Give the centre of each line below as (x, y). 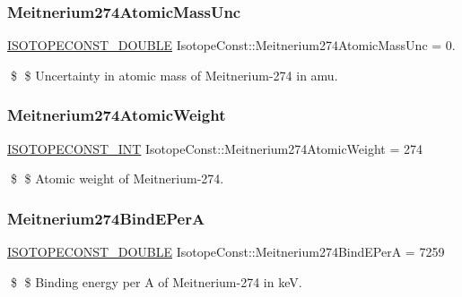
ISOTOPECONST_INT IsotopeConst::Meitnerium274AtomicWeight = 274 (215, 148)
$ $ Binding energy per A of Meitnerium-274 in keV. (156, 281)
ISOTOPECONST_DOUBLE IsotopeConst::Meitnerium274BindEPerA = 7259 (226, 252)
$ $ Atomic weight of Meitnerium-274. (117, 178)
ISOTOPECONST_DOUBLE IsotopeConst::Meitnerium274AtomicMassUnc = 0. (231, 45)
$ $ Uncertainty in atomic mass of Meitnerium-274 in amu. (174, 75)
